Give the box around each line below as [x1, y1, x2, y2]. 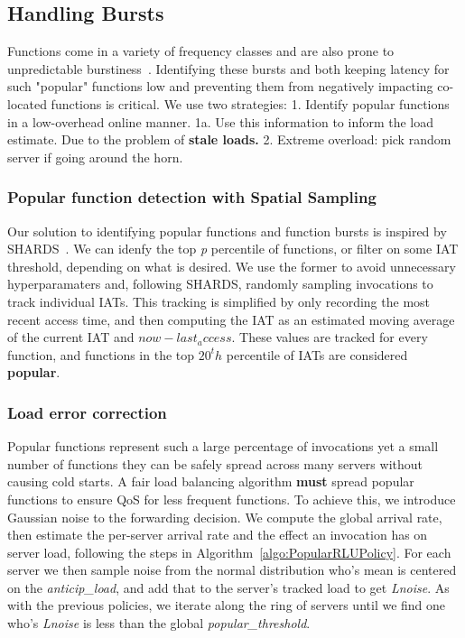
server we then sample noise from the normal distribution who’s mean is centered [7, 560, 457, 579]
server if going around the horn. [7, 147, 183, 166]
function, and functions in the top [7, 345, 195, 364]
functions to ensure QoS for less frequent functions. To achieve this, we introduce [7, 489, 456, 508]
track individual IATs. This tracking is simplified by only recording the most [7, 291, 431, 310]
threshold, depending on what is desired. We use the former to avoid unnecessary [7, 256, 456, 275]
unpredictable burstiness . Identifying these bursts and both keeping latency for [7, 59, 450, 78]
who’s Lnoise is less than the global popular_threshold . [7, 614, 311, 633]
